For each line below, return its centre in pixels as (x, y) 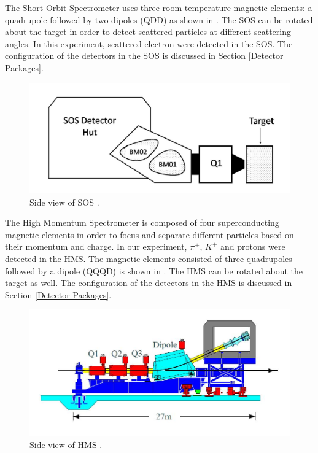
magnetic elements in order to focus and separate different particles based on (149, 234)
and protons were (253, 246)
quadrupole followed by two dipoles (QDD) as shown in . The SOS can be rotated (159, 19)
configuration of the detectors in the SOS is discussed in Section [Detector (144, 56)
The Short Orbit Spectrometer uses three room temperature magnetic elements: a (159, 7)
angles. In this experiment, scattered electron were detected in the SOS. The (149, 43)
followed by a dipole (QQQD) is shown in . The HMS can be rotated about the (154, 270)
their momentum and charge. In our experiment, (96, 246)
